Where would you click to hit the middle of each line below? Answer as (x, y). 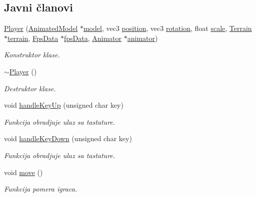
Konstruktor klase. (32, 55)
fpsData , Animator (93, 38)
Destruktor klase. (30, 88)
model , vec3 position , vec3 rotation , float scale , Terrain (167, 28)
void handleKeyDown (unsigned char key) (68, 138)
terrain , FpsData (33, 38)
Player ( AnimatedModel (41, 28)
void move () (23, 172)
